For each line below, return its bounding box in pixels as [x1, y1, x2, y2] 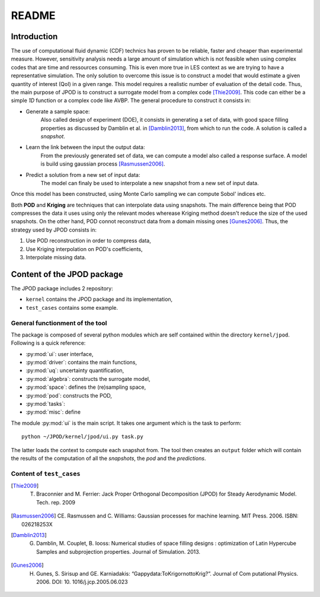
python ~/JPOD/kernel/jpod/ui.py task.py [21, 433, 143, 440]
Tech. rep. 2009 [36, 498, 75, 506]
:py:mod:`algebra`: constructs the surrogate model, [25, 375, 151, 382]
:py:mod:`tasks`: [25, 401, 65, 407]
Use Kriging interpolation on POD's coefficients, [25, 245, 143, 252]
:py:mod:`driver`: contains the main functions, [25, 359, 137, 366]
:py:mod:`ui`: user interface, [25, 350, 94, 357]
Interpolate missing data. [25, 254, 87, 261]
